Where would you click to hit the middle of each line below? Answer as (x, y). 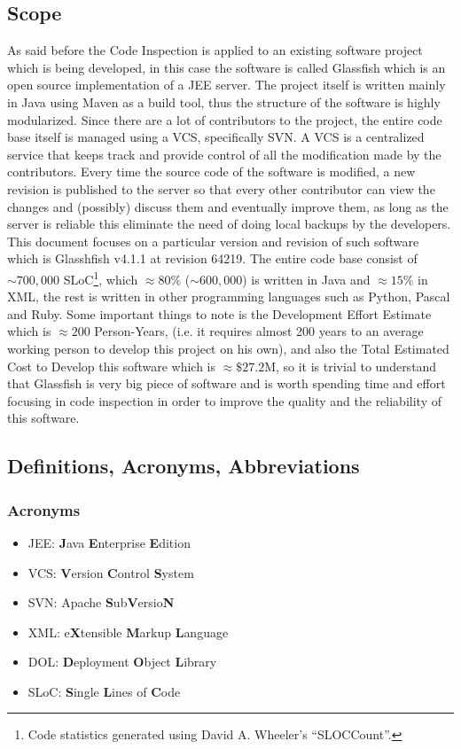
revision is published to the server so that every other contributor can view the (221, 188)
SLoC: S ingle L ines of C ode (104, 691)
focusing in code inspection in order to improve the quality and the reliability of (224, 400)
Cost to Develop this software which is (112, 366)
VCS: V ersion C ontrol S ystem (111, 572)
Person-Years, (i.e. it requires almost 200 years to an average (259, 331)
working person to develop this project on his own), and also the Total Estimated (228, 348)
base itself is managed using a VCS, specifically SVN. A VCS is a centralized (216, 137)
